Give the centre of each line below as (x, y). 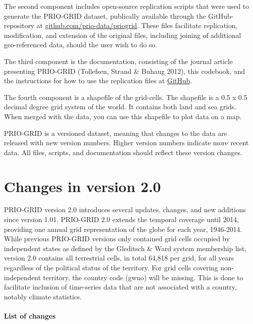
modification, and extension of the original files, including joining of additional (123, 35)
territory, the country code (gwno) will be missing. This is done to (143, 277)
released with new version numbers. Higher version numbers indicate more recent (126, 143)
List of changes (30, 315)
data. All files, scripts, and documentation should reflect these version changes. (123, 152)
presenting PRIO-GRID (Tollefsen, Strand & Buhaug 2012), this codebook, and (125, 71)
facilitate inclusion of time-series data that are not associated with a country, (120, 287)
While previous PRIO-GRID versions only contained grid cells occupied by (117, 239)
